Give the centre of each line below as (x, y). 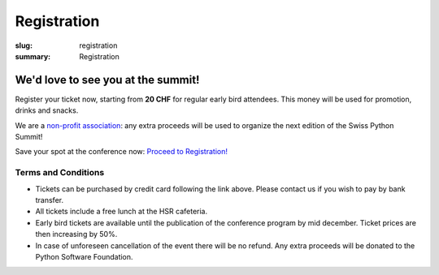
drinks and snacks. (47, 110)
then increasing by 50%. (76, 234)
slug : (24, 45)
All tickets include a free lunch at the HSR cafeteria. (121, 212)
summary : (33, 56)
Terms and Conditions (60, 173)
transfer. (50, 200)
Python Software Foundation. (84, 256)
